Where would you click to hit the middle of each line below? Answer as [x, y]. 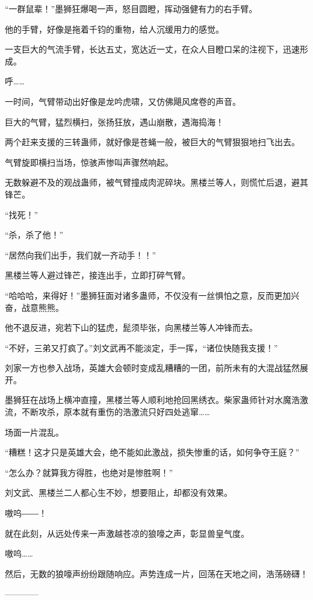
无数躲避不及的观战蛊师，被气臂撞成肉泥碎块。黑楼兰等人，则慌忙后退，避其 [156, 182]
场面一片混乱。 [34, 432]
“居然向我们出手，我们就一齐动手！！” [81, 255]
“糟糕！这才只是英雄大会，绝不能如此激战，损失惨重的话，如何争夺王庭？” [152, 452]
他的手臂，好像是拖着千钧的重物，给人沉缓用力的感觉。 [114, 29]
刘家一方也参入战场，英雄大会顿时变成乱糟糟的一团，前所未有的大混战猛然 [152, 368]
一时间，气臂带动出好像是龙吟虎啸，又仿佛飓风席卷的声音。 [123, 101]
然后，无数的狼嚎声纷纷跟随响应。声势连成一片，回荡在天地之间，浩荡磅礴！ [156, 573]
